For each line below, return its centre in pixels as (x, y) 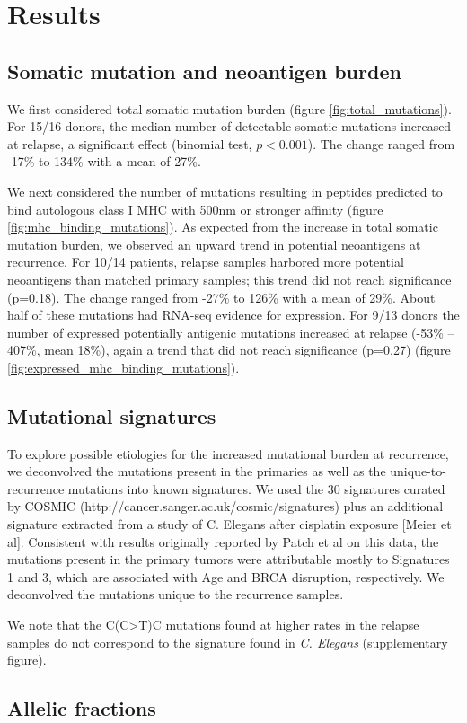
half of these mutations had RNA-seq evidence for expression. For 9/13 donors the (233, 315)
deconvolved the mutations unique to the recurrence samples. (176, 594)
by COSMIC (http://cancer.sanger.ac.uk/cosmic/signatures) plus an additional (225, 506)
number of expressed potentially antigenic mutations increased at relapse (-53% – (231, 332)
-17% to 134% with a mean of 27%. (104, 161)
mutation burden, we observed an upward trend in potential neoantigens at (214, 244)
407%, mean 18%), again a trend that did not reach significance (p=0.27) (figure (229, 350)
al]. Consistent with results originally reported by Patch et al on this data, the (223, 541)
